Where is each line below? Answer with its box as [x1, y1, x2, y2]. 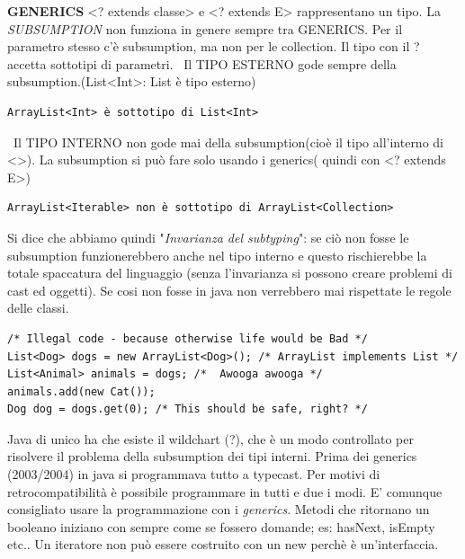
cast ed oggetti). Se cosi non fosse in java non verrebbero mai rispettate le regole [7, 280, 452, 299]
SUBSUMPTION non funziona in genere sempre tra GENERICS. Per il [7, 19, 403, 38]
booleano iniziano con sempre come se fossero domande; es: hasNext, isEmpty [7, 517, 435, 536]
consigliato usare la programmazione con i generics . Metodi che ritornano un [7, 500, 430, 519]
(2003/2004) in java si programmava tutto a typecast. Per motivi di [7, 465, 380, 484]
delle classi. [7, 298, 69, 317]
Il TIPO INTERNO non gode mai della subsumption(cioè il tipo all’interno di [13, 132, 443, 151]
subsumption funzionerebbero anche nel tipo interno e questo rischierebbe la [7, 245, 427, 264]
